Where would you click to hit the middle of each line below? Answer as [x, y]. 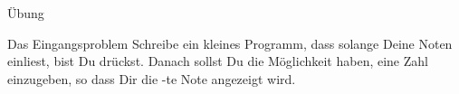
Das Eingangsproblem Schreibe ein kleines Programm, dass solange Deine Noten [230, 43]
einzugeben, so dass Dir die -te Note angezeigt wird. [152, 78]
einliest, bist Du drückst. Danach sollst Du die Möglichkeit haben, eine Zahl [218, 61]
